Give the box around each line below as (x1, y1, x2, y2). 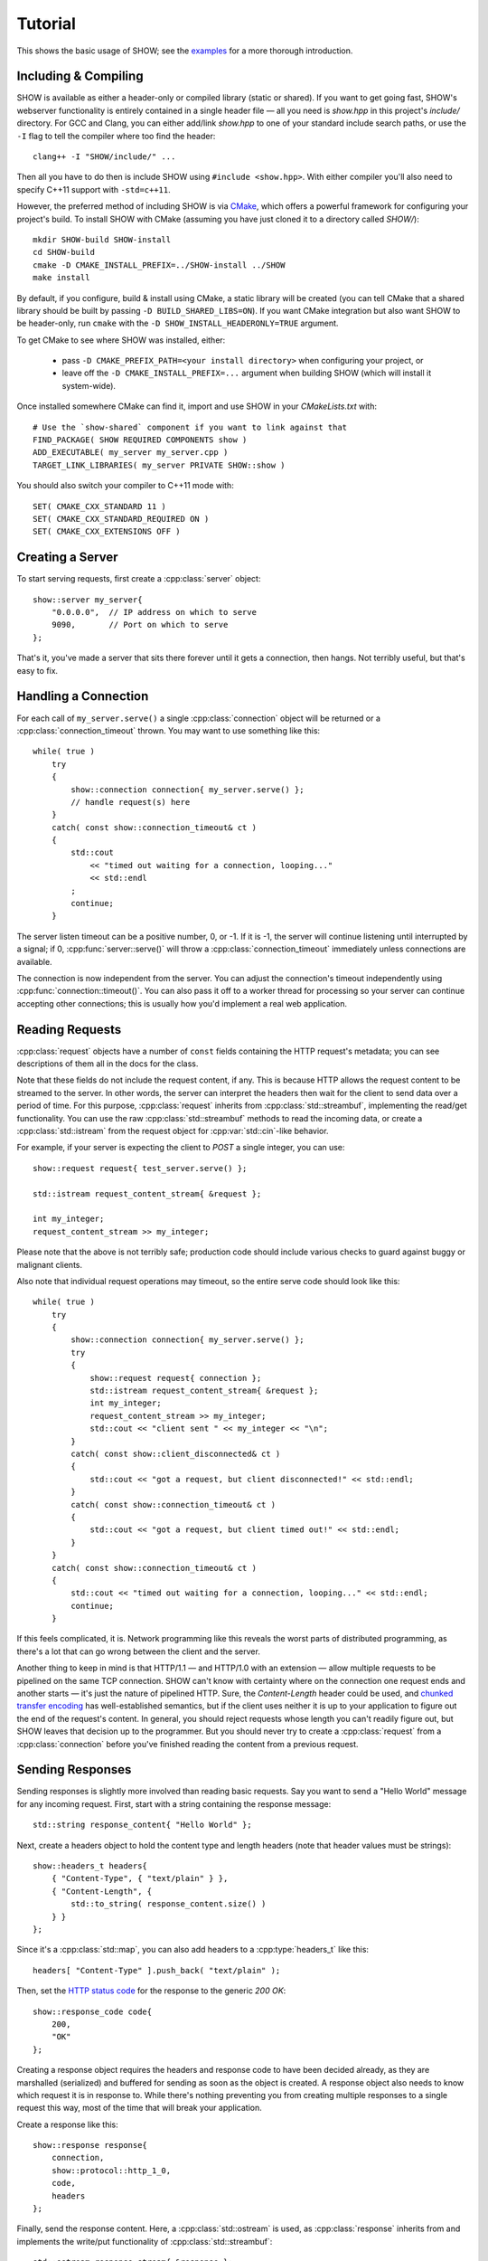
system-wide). (61, 380, 117, 391)
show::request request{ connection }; (89, 1373, 262, 1383)
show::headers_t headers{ (33, 1861, 148, 1871)
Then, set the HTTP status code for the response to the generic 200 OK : (16, 1985, 286, 1996)
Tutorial (16, 14, 77, 33)
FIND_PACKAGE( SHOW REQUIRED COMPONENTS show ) (33, 435, 248, 445)
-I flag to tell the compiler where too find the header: (16, 130, 216, 141)
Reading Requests (16, 1022, 122, 1037)
